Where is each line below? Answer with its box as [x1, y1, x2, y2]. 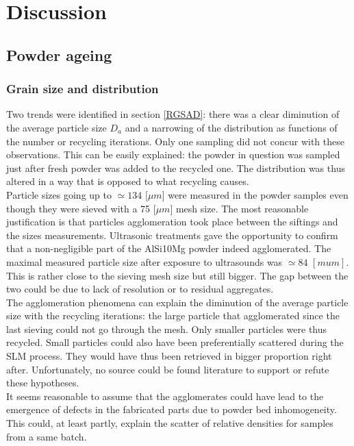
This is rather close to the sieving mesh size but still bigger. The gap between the [6, 268, 349, 282]
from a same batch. [6, 429, 87, 443]
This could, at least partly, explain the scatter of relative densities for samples [6, 416, 333, 430]
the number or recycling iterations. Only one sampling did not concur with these [6, 134, 344, 148]
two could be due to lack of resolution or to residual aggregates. [6, 282, 274, 296]
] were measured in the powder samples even [162, 187, 349, 201]
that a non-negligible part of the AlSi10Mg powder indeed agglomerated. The [6, 241, 331, 256]
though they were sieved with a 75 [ [6, 201, 156, 215]
